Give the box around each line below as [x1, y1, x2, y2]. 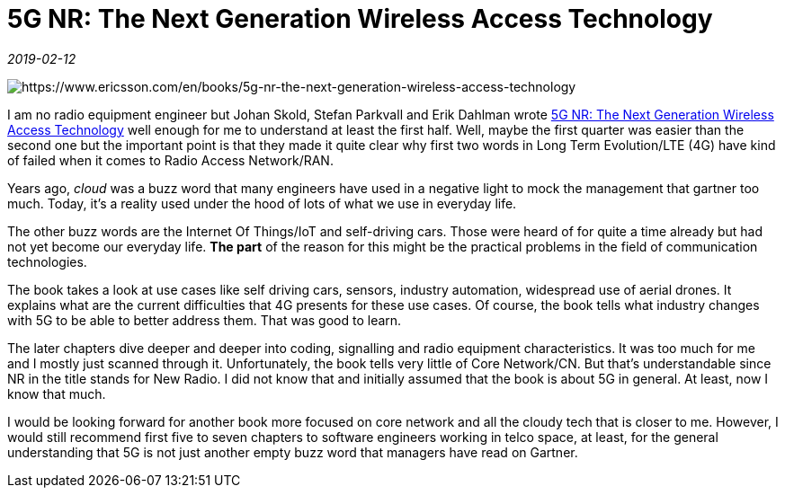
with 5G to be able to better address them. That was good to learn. [7, 312, 402, 328]
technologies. [7, 253, 87, 270]
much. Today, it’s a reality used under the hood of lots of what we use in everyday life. [7, 195, 517, 211]
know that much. [7, 385, 106, 402]
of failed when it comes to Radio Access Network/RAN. [7, 152, 334, 168]
